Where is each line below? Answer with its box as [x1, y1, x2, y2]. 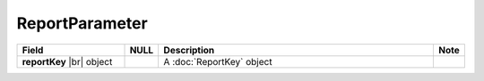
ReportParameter [16, 13, 148, 33]
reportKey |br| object [22, 55, 113, 68]
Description [163, 44, 215, 56]
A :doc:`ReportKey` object [163, 55, 272, 68]
